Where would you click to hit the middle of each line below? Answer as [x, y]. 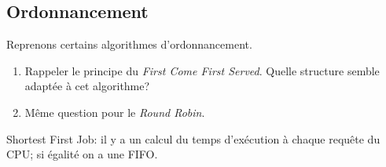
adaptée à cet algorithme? [87, 86]
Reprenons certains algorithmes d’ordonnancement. [129, 44]
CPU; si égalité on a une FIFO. [82, 154]
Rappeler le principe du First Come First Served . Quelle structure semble [202, 70]
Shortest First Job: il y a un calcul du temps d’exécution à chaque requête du [193, 138]
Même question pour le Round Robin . [115, 112]
